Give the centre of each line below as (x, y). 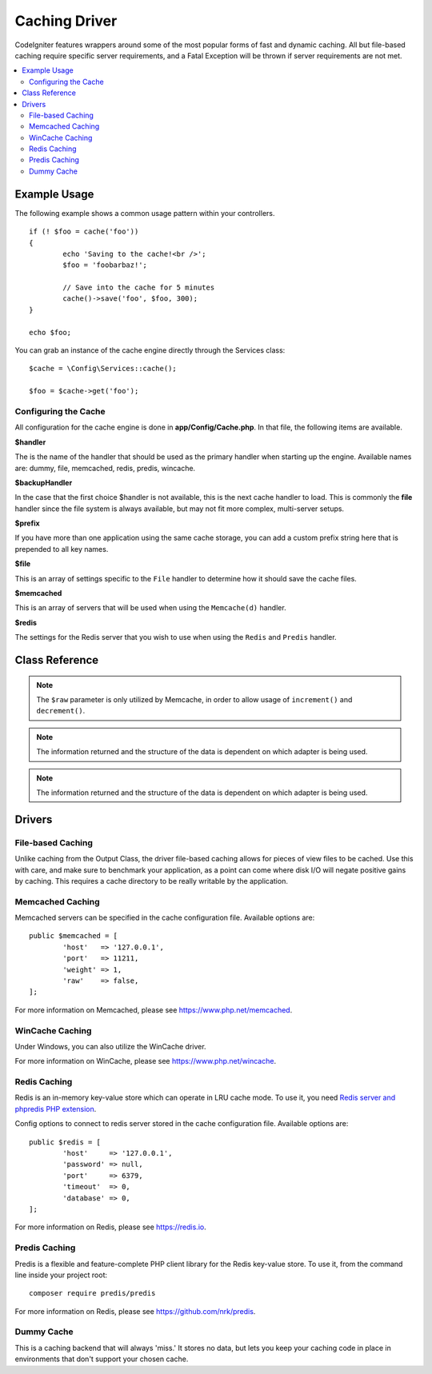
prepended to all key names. (62, 549)
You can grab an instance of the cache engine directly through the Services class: (150, 350)
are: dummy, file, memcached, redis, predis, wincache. (105, 468)
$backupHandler (44, 482)
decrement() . (61, 711)
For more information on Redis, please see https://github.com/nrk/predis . (135, 1311)
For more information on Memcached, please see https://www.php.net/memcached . (154, 1010)
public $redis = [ (65, 1142)
